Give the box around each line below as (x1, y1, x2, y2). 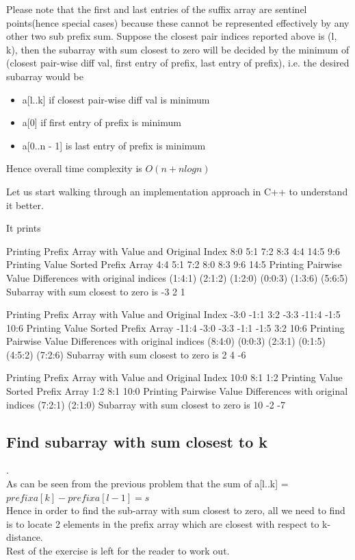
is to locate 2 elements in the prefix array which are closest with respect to (6, 516, 319, 531)
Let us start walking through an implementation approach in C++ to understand (6, 184, 348, 198)
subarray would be (6, 69, 83, 83)
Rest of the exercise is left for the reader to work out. (6, 544, 230, 558)
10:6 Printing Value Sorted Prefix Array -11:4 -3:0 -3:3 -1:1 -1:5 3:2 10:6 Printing (6, 320, 345, 334)
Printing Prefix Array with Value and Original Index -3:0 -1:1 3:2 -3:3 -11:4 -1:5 (6, 307, 341, 321)
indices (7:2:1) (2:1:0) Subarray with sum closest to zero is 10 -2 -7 (6, 397, 286, 411)
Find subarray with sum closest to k (6, 430, 268, 452)
